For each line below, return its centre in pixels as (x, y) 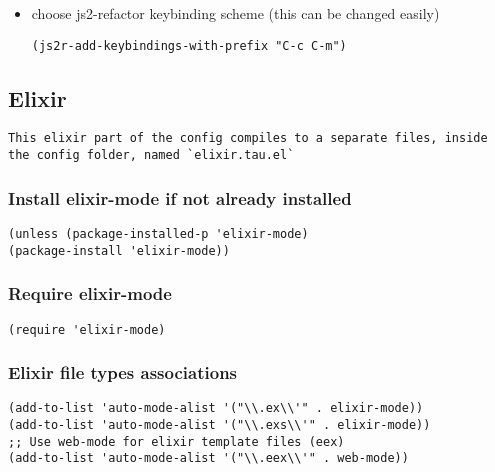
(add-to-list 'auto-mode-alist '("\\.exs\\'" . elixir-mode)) (219, 425)
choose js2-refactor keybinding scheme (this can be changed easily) (235, 13)
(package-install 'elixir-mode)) (119, 250)
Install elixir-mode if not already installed (180, 197)
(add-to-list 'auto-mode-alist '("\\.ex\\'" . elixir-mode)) (216, 408)
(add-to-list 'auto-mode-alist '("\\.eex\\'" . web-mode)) (208, 458)
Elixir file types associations (123, 372)
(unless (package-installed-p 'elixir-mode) (158, 233)
